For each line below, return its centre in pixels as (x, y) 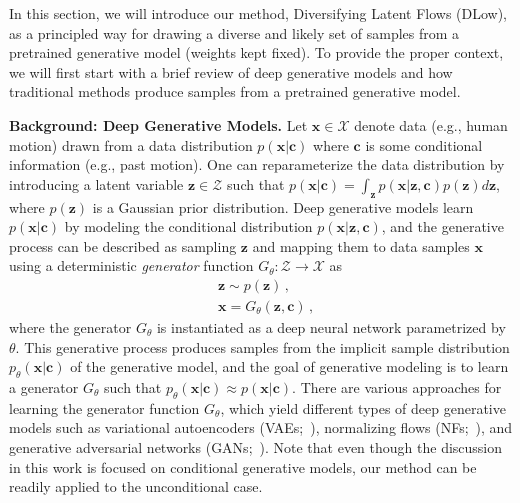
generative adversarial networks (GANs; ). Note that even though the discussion (256, 446)
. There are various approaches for (397, 386)
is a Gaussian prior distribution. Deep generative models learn (283, 206)
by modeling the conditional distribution (188, 226)
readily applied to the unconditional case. (136, 486)
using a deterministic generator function (131, 265)
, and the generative (442, 226)
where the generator (70, 326)
